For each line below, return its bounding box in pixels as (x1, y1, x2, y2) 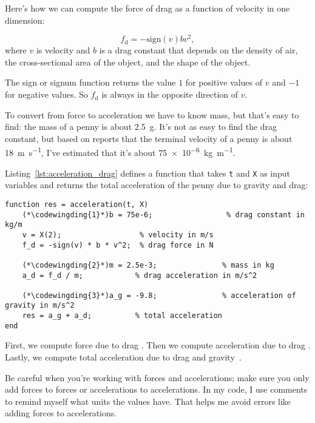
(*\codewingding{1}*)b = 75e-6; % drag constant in (22, 210, 305, 219)
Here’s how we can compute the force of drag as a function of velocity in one (5, 2, 290, 14)
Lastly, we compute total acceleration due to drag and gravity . (5, 351, 242, 364)
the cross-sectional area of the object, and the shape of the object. (5, 55, 251, 68)
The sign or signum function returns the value (5, 76, 176, 89)
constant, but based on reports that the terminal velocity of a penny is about (5, 132, 293, 144)
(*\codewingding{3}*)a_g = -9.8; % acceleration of (22, 291, 296, 300)
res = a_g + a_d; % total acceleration (22, 311, 222, 320)
